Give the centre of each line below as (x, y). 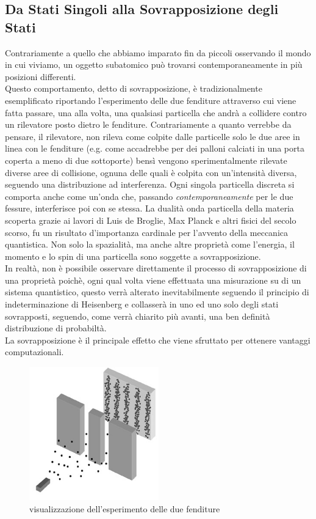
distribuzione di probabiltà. (56, 328)
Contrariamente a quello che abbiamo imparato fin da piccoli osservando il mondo (158, 52)
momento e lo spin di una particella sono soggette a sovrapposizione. (133, 256)
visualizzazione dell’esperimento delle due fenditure (125, 508)
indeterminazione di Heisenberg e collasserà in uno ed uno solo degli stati (142, 304)
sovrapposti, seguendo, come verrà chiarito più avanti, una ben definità (138, 316)
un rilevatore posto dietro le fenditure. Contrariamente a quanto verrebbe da (148, 124)
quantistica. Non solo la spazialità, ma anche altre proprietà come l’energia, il (150, 244)
